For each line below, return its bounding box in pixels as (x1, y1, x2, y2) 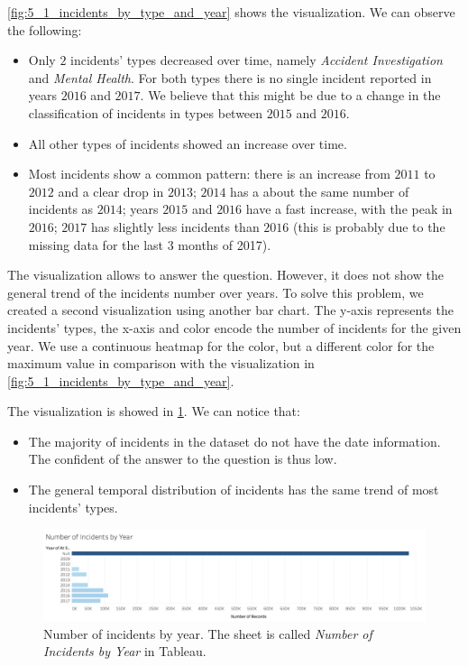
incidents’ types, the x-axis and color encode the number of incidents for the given (7, 318, 462, 337)
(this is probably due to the (293, 217, 445, 236)
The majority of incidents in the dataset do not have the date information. (28, 431, 441, 450)
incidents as (28, 199, 94, 218)
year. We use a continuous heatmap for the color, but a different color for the (7, 336, 435, 355)
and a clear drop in (58, 181, 164, 200)
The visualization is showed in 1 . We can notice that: (7, 402, 300, 421)
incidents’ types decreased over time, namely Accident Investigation (70, 51, 443, 69)
